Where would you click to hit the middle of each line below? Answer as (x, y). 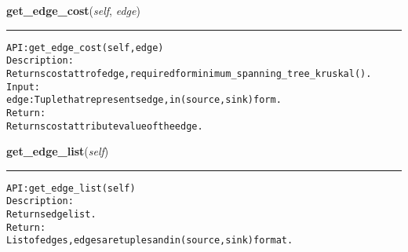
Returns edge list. (51, 215)
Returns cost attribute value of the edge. (105, 126)
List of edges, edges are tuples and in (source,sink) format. (150, 241)
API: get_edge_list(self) (71, 188)
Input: (23, 87)
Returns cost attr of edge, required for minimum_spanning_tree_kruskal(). (189, 73)
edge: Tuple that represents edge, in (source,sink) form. (144, 100)
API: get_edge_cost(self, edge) (85, 47)
